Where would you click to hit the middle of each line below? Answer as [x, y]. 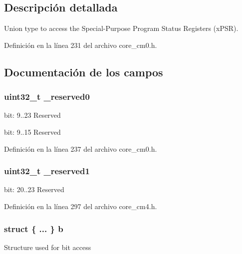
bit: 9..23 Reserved [32, 115]
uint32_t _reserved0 [47, 97]
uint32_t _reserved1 [47, 171]
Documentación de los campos [84, 72]
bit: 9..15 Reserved [32, 131]
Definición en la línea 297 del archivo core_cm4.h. [81, 206]
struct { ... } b [34, 228]
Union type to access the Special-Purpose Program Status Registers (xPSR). [121, 28]
